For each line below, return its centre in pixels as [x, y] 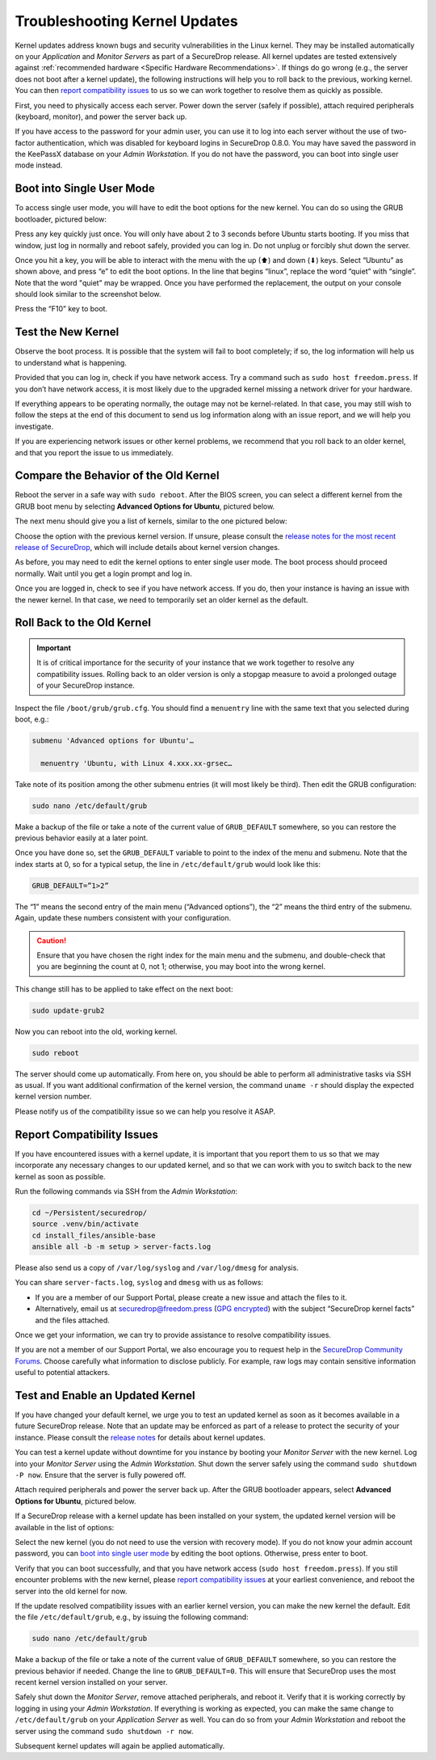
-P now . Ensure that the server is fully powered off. [101, 1475]
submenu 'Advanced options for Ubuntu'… [113, 740]
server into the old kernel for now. [71, 1591]
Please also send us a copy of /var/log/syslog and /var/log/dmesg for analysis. [157, 1268]
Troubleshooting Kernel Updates [126, 21]
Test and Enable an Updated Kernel [105, 1395]
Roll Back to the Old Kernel [83, 623]
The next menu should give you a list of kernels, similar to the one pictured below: [151, 521]
